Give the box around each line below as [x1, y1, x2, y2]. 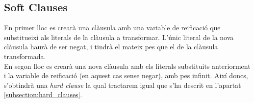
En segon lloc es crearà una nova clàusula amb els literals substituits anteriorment [4, 61, 251, 71]
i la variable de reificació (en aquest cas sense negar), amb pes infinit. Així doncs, [4, 70, 248, 81]
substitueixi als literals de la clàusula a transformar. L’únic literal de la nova [4, 32, 234, 42]
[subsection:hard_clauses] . [4, 89, 82, 100]
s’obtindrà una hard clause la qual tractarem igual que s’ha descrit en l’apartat [4, 80, 241, 90]
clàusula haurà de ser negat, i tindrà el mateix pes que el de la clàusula [4, 41, 218, 52]
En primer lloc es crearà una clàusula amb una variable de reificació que [4, 22, 221, 33]
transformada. [4, 51, 46, 61]
